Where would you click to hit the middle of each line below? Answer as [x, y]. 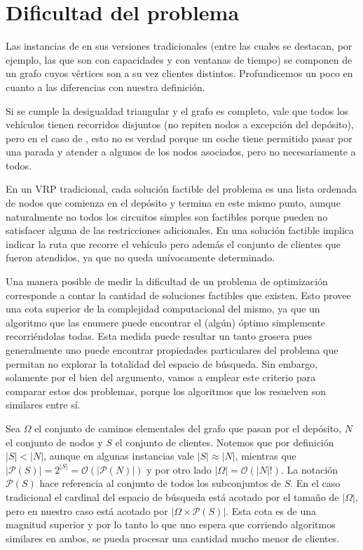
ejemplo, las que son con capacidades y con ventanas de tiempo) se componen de [179, 59]
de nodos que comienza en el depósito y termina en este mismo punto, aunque [173, 203]
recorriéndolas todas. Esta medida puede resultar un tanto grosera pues [159, 336]
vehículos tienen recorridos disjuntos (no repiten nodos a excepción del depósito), [180, 124]
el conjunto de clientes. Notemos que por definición [225, 442]
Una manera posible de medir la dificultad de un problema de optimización [167, 281]
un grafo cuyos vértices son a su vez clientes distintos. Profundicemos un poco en [179, 73]
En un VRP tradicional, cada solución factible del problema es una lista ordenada [181, 189]
